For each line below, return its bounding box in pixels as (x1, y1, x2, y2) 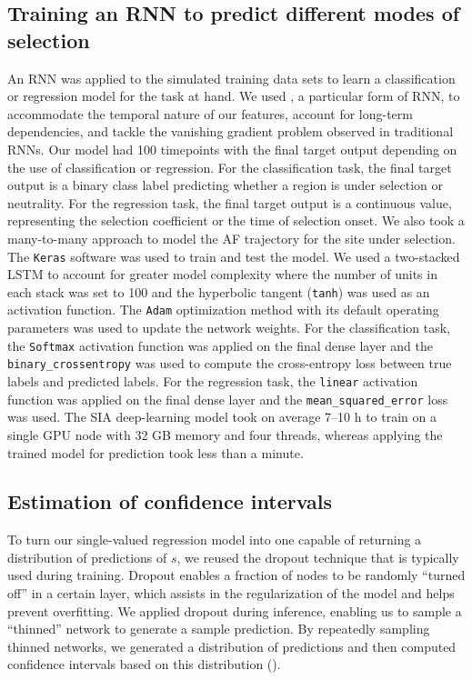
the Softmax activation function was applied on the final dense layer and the (7, 335, 433, 355)
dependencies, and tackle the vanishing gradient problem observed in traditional (7, 122, 454, 141)
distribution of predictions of (7, 547, 167, 566)
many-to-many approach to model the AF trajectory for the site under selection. (7, 228, 456, 247)
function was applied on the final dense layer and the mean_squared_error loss (7, 389, 448, 408)
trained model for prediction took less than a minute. (7, 443, 304, 462)
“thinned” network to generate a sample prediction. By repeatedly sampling (7, 619, 430, 638)
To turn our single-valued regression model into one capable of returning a (7, 530, 422, 549)
